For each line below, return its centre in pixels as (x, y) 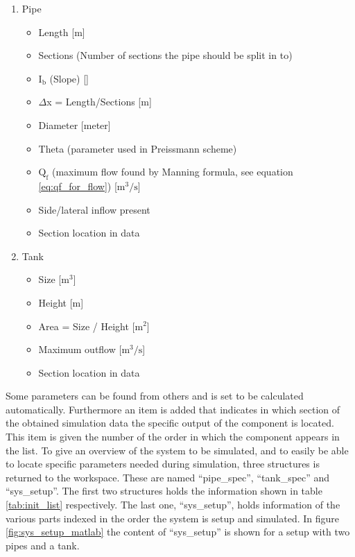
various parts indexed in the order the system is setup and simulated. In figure (173, 518)
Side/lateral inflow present (94, 209)
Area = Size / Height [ (87, 326)
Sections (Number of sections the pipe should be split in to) (165, 55)
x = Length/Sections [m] (99, 102)
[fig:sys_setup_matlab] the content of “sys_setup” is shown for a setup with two (178, 532)
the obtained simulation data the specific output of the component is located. (170, 423)
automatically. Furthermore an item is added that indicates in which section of (173, 409)
